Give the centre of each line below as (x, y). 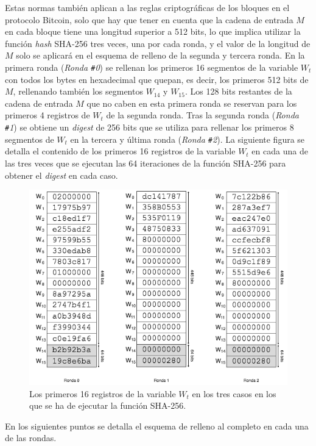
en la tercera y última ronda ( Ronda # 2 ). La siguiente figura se (188, 139)
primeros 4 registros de (47, 115)
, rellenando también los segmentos (78, 91)
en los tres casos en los (234, 393)
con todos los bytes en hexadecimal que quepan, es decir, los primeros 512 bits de (157, 79)
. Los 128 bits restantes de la (238, 91)
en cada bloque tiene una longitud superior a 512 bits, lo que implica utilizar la (153, 31)
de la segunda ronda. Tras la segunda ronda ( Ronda (202, 115)
